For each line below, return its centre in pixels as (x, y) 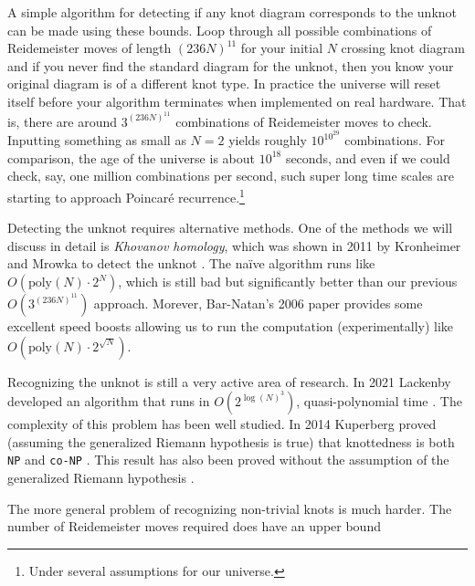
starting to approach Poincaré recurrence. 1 (126, 196)
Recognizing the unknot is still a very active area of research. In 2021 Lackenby (229, 381)
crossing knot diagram (403, 48)
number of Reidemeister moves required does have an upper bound (194, 526)
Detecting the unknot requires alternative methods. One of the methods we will (230, 228)
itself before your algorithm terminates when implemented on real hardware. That (237, 101)
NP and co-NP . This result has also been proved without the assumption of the (228, 460)
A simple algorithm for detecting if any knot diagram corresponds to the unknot (232, 12)
